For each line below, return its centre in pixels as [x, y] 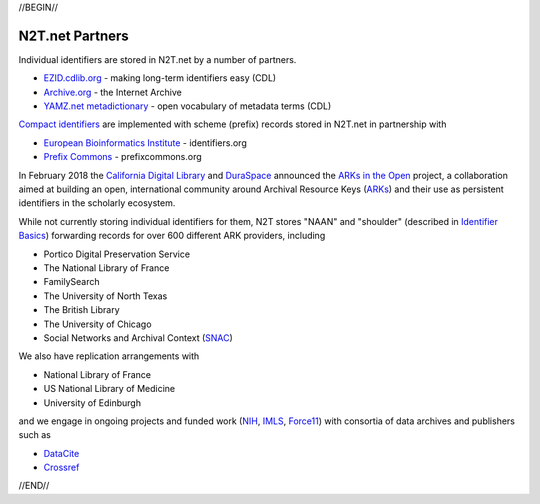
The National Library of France [106, 267]
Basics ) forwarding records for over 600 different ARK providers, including [172, 236]
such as [35, 435]
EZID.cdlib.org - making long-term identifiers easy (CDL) [160, 78]
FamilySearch [71, 282]
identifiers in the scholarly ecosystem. [97, 203]
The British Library [81, 310]
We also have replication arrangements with [109, 356]
